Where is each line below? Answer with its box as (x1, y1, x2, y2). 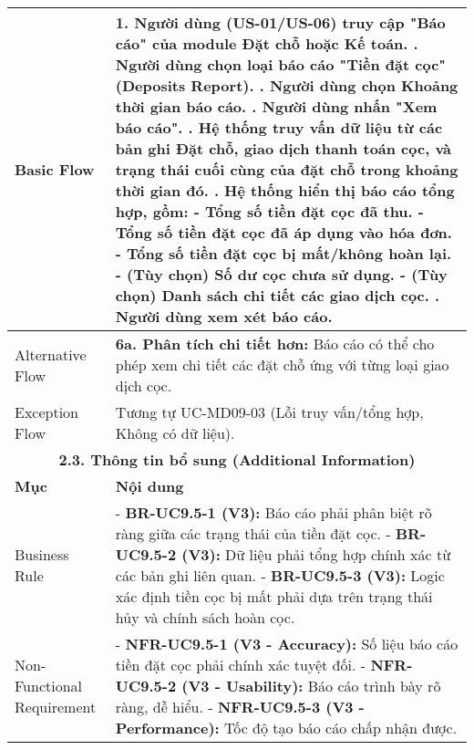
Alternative (15, 343, 87, 365)
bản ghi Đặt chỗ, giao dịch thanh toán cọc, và (115, 138, 452, 159)
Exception (15, 401, 79, 422)
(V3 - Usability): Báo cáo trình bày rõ (181, 675, 441, 696)
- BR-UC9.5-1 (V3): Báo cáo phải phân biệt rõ (115, 502, 432, 523)
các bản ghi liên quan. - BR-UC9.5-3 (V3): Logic (115, 565, 445, 586)
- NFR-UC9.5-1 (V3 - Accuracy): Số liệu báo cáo (115, 633, 459, 654)
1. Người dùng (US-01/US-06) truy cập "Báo (115, 12, 446, 33)
